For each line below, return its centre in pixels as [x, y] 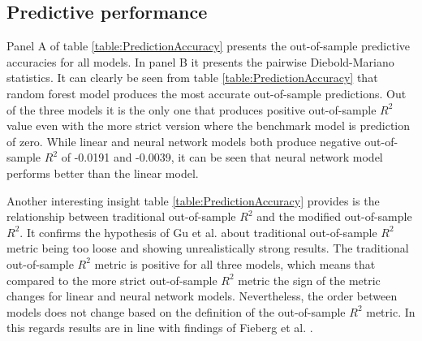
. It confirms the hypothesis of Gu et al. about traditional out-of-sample [198, 232]
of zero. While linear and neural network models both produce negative [184, 141]
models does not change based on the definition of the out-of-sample [176, 311]
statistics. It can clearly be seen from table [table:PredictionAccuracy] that [192, 78]
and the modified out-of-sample [334, 216]
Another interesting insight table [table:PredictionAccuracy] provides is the [193, 200]
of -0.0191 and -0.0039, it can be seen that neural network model [222, 157]
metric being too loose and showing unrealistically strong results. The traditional [208, 248]
